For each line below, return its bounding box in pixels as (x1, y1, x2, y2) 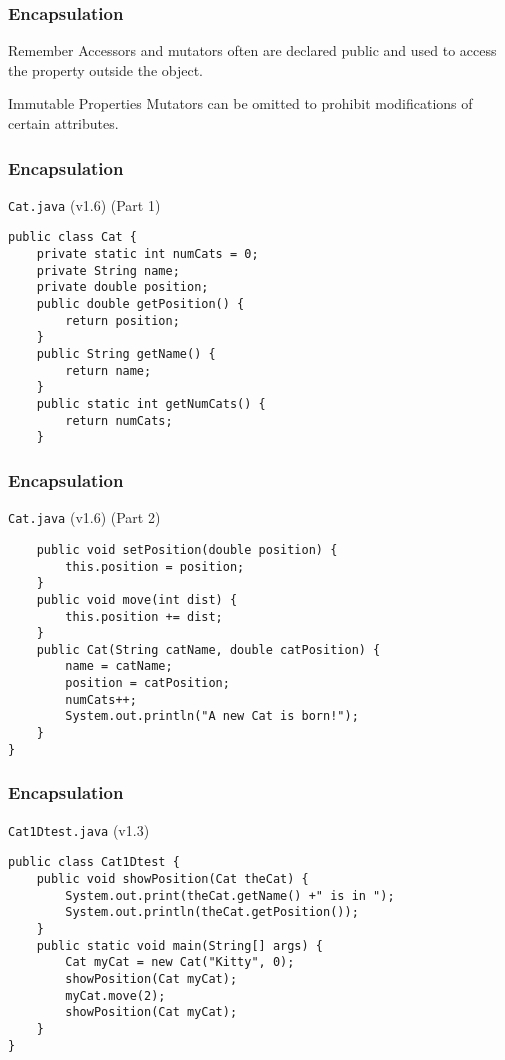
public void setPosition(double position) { (36, 542, 338, 557)
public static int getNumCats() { (36, 397, 266, 412)
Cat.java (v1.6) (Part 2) (8, 507, 161, 528)
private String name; (36, 263, 180, 278)
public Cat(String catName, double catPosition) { (36, 642, 381, 657)
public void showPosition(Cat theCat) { (36, 871, 309, 886)
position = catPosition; (65, 676, 230, 691)
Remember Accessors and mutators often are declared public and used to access (8, 40, 497, 61)
